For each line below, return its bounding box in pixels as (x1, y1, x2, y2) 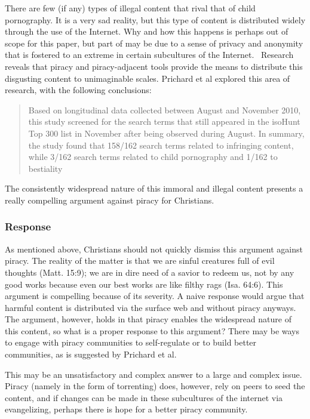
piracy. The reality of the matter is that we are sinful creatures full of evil (5, 254, 275, 267)
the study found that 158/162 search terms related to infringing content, (28, 138, 294, 151)
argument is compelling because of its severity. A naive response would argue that (5, 289, 305, 302)
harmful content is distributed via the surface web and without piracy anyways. (5, 301, 296, 313)
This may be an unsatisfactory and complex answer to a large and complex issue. (5, 368, 302, 380)
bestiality (28, 162, 63, 174)
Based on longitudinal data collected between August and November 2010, (28, 103, 301, 116)
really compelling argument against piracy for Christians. (5, 193, 214, 206)
